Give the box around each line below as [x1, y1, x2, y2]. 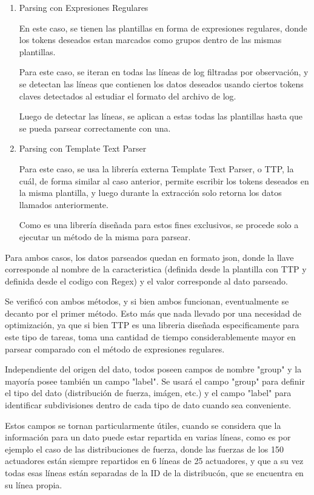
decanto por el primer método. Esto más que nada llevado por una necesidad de [5, 306, 302, 319]
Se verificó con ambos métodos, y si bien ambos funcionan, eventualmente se [5, 295, 289, 308]
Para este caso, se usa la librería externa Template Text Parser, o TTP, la [19, 162, 294, 175]
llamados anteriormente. [19, 198, 109, 210]
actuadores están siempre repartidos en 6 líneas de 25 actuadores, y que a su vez [5, 454, 304, 467]
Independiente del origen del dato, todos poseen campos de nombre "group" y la [5, 363, 302, 375]
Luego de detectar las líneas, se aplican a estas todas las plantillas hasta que [19, 110, 302, 123]
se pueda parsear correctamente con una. [19, 121, 171, 134]
